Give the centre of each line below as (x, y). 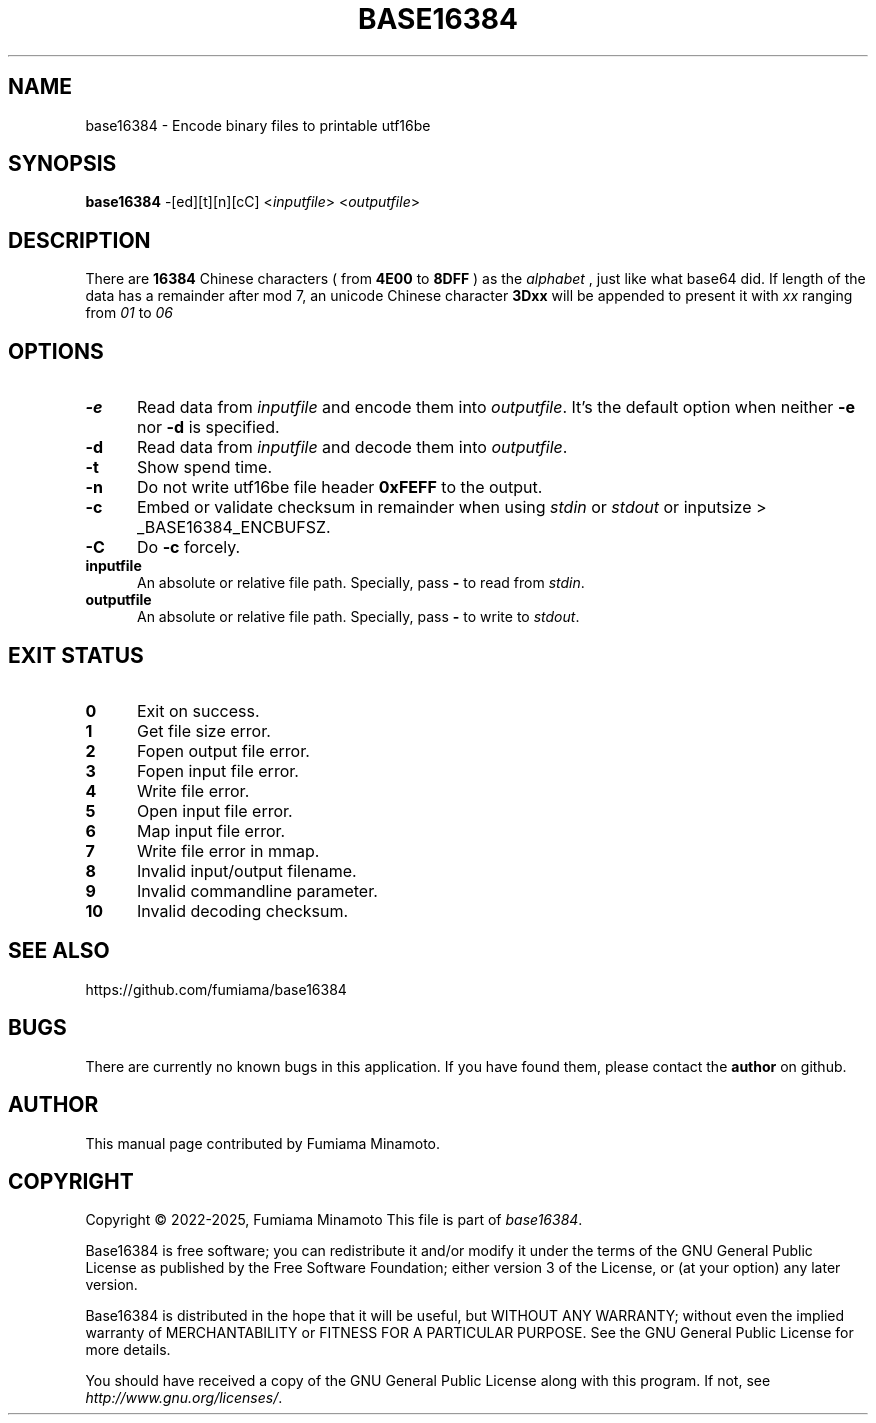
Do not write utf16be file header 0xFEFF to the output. (339, 487)
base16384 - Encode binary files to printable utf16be (258, 125)
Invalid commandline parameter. (257, 890)
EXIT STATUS (76, 655)
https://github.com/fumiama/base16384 (216, 989)
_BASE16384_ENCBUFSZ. (233, 527)
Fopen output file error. (223, 750)
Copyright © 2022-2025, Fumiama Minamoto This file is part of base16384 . (334, 1220)
